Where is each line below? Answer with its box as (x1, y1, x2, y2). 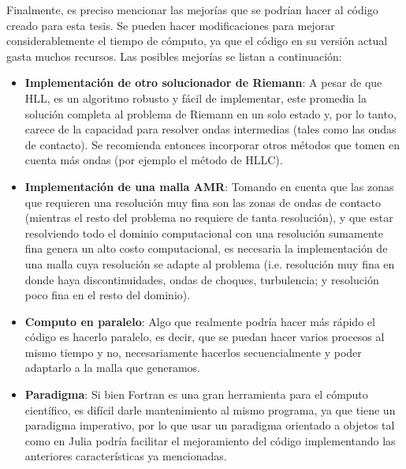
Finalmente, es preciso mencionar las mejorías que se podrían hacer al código (6, 2, 378, 17)
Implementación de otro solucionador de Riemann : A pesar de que (24, 74, 382, 91)
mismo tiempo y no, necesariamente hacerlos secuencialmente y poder (24, 343, 362, 360)
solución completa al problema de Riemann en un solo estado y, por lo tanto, (24, 105, 397, 122)
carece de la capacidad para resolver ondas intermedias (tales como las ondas (24, 121, 397, 137)
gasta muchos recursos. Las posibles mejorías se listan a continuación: (6, 47, 342, 64)
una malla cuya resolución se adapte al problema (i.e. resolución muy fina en (24, 255, 395, 272)
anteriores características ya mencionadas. (24, 448, 227, 464)
